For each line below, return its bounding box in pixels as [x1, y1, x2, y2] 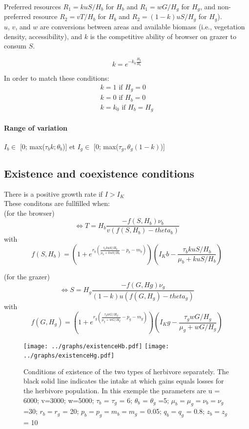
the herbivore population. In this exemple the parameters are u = [23, 385, 220, 396]
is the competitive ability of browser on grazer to [90, 31, 237, 41]
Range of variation [4, 122, 68, 133]
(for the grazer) [4, 271, 50, 281]
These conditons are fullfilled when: [4, 198, 110, 208]
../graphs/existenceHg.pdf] [23, 352, 115, 360]
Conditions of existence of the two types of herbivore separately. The [23, 366, 229, 376]
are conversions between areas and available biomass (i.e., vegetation [40, 21, 245, 31]
